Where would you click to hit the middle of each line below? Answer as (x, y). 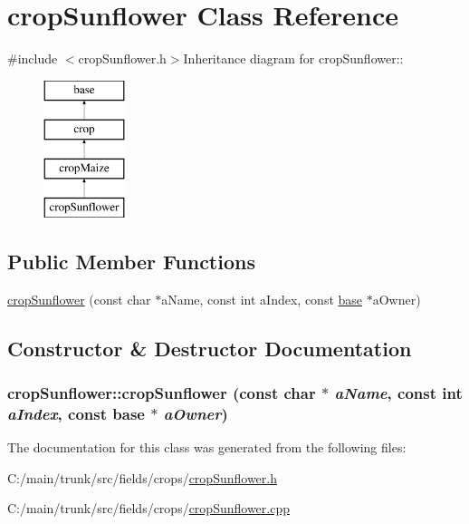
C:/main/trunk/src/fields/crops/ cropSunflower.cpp (148, 508)
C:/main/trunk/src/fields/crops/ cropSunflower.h (142, 477)
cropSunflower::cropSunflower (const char (162, 392)
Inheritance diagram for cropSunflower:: (293, 58)
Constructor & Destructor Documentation (210, 348)
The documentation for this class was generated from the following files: (207, 447)
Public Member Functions (131, 261)
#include (33, 58)
